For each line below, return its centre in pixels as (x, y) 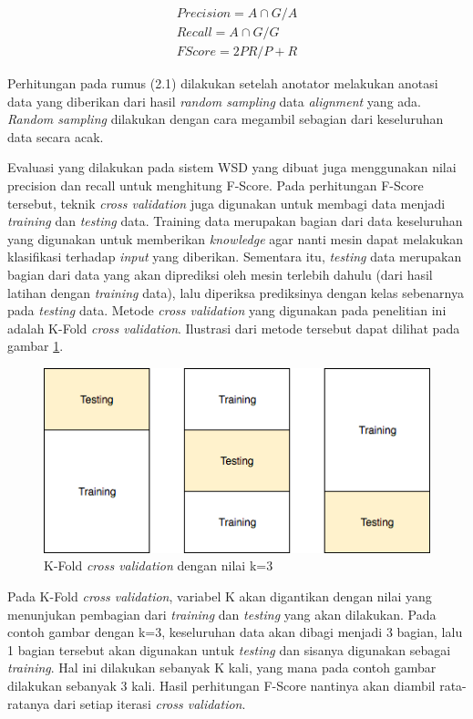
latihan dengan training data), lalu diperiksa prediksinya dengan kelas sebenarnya (236, 292)
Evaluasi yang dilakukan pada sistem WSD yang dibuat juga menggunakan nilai (232, 167)
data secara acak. (56, 136)
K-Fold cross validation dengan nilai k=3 (159, 565)
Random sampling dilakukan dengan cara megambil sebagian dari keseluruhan (226, 119)
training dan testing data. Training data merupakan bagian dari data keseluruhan (235, 221)
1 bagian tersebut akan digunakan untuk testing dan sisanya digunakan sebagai (229, 649)
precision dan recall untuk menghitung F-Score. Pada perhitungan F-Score (216, 185)
